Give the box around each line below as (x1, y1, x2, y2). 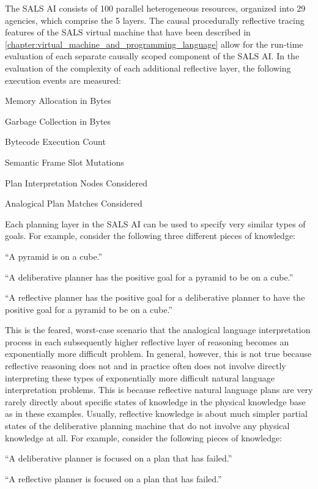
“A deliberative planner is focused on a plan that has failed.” (5, 452, 232, 465)
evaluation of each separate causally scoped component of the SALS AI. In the (5, 50, 300, 62)
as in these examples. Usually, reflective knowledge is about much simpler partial (5, 407, 308, 420)
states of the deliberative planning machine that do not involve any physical (5, 419, 290, 432)
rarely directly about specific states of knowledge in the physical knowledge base (5, 395, 306, 408)
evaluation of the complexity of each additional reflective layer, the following (5, 61, 291, 74)
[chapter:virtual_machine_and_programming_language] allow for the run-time (5, 37, 303, 50)
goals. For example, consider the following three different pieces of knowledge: (5, 229, 296, 242)
